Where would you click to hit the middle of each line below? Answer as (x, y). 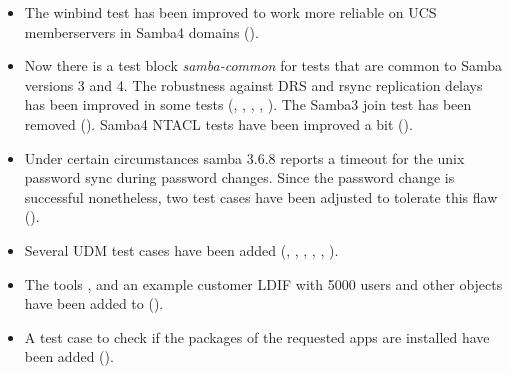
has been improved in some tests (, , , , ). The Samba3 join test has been (248, 104)
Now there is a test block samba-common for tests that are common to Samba (263, 65)
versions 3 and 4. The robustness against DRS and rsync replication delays (253, 84)
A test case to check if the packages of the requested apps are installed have (257, 336)
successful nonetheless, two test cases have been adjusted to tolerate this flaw (261, 196)
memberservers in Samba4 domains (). (141, 31)
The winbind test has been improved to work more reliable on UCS (230, 12)
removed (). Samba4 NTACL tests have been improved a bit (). (218, 123)
